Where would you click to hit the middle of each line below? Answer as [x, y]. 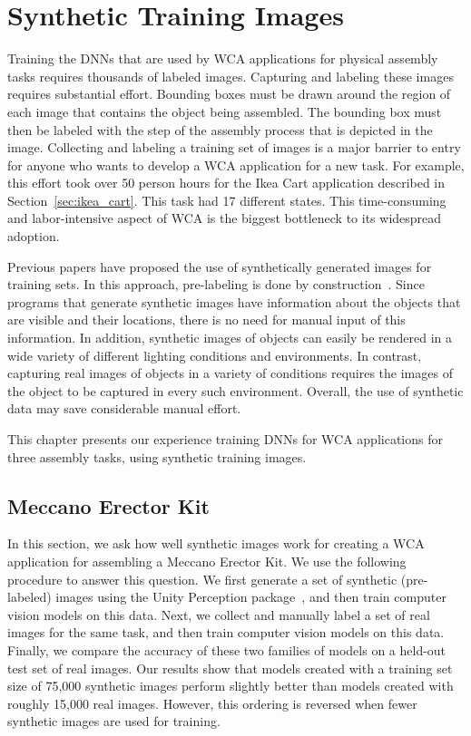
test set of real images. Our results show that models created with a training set [230, 668]
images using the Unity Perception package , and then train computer [251, 597]
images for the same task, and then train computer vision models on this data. [226, 632]
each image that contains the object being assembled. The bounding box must [225, 111]
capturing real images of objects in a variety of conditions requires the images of [230, 373]
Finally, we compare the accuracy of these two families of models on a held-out [227, 649]
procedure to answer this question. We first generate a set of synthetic [202, 579]
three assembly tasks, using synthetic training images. [157, 456]
